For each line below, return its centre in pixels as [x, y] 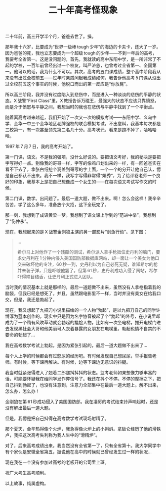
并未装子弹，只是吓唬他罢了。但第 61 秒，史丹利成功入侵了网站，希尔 [87, 271]
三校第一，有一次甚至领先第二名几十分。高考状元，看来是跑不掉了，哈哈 [79, 130]
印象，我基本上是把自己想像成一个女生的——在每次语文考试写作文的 [83, 182]
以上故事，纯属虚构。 [27, 484]
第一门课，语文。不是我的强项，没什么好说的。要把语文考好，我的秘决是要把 [83, 157]
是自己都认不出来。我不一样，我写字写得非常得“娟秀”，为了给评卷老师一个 [81, 176]
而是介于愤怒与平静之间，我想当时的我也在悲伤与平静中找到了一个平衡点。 [81, 107]
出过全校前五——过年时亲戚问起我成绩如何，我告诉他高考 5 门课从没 [87, 78]
